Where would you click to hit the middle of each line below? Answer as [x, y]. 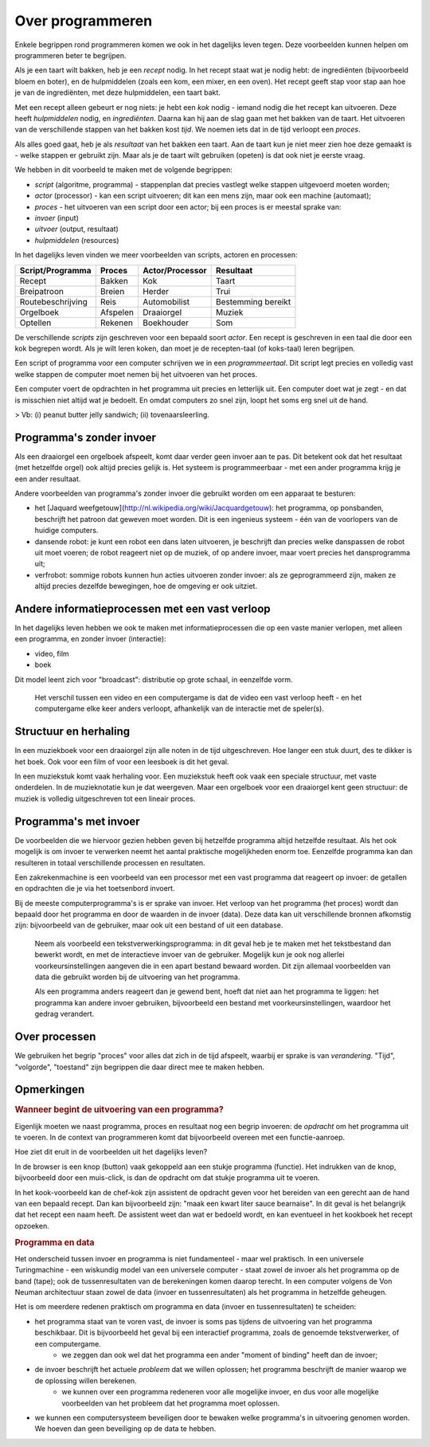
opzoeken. [32, 1225]
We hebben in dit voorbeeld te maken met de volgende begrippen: [123, 170]
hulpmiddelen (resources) [77, 240]
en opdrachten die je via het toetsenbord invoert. [95, 888]
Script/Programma [55, 270]
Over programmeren [84, 21]
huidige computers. [66, 531]
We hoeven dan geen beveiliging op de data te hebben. [125, 1429]
